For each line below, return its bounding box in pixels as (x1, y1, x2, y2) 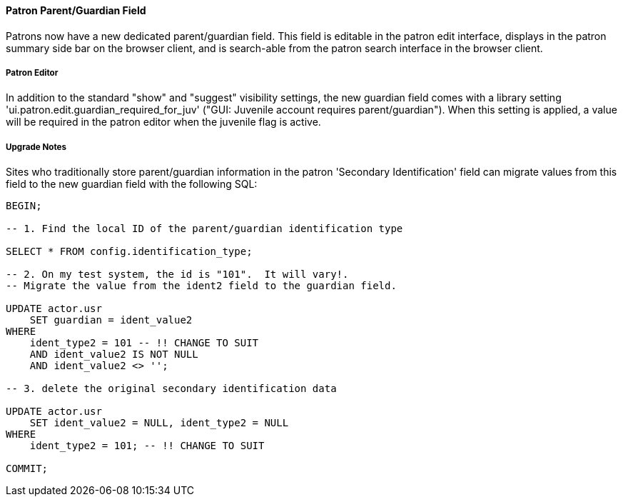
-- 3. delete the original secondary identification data (6, 383, 337, 395)
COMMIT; (6, 463, 49, 475)
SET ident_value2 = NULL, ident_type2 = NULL (29, 417, 289, 429)
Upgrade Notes (6, 141, 66, 152)
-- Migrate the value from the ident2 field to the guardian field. (6, 280, 397, 292)
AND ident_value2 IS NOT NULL (29, 348, 198, 361)
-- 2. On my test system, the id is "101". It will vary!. (6, 268, 349, 281)
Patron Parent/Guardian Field (6, 4, 146, 16)
